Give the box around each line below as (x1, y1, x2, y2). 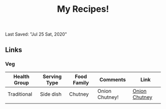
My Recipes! (56, 3, 110, 15)
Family (73, 79, 89, 86)
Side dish (40, 90, 62, 97)
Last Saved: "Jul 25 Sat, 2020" (5, 31, 67, 37)
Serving (42, 73, 62, 80)
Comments (99, 76, 126, 83)
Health (13, 73, 30, 80)
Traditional (7, 90, 33, 97)
